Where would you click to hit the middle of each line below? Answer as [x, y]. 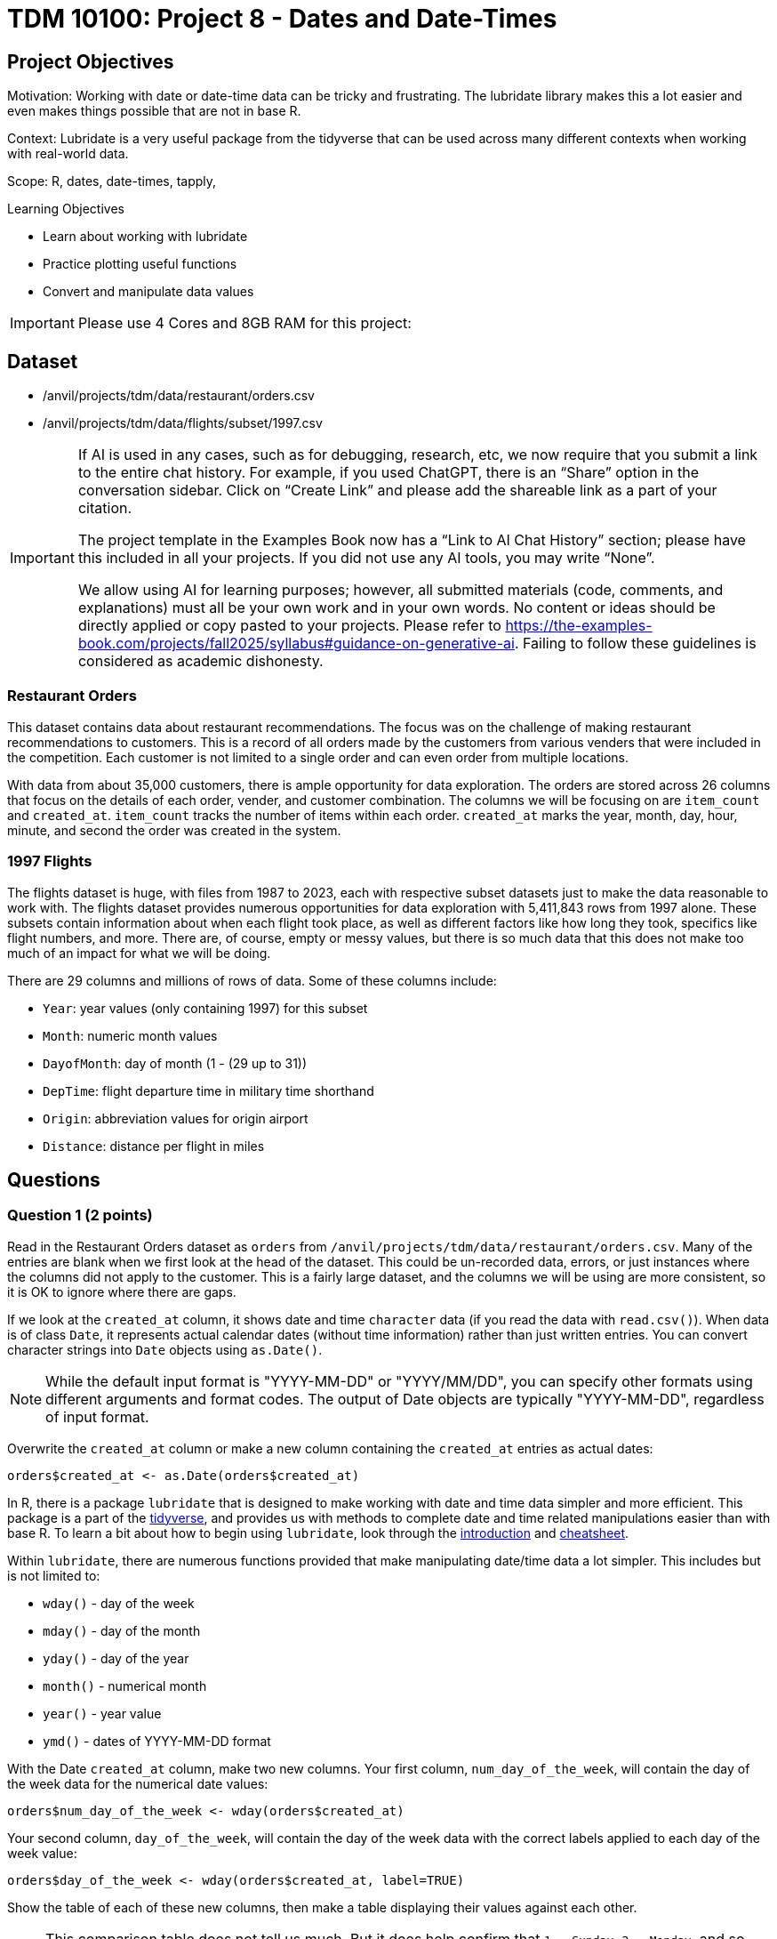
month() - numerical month [125, 1686]
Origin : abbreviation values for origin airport [176, 1118]
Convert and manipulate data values [148, 292]
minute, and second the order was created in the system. [174, 830]
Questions [54, 1179]
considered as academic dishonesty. [200, 661]
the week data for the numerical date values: [138, 1783]
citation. [105, 508]
